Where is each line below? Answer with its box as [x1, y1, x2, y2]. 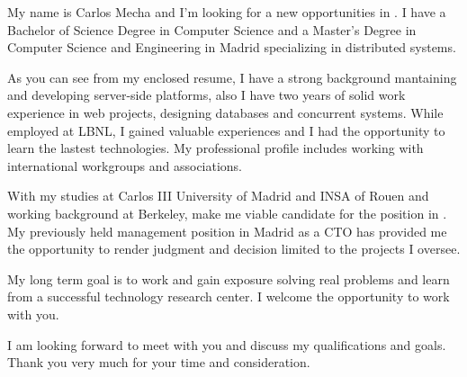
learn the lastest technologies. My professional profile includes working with [7, 139, 424, 157]
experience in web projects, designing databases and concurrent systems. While [7, 103, 444, 121]
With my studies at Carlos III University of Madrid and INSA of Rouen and [7, 186, 429, 205]
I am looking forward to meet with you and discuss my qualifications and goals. [7, 335, 446, 354]
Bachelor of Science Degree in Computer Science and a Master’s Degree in [7, 20, 417, 39]
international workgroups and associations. [7, 156, 243, 175]
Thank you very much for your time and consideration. [7, 353, 310, 372]
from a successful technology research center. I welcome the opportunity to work [7, 287, 450, 306]
